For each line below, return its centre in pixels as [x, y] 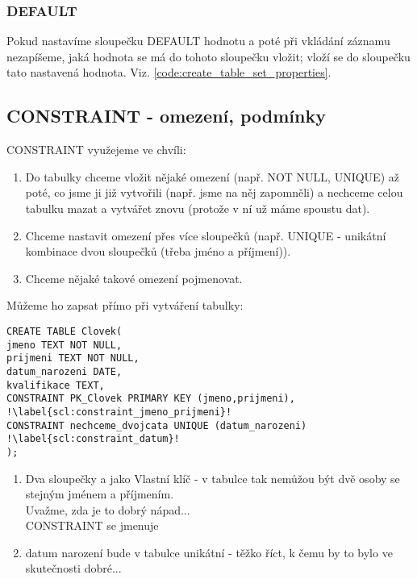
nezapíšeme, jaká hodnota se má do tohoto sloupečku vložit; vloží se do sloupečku [208, 56]
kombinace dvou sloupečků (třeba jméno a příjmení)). [158, 251]
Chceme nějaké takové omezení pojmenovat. [134, 278]
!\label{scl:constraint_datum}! [93, 439]
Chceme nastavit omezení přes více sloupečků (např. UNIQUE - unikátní [206, 235]
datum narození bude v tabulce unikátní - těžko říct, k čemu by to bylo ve [209, 552]
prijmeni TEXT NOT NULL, [73, 358]
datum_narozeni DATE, [65, 371]
